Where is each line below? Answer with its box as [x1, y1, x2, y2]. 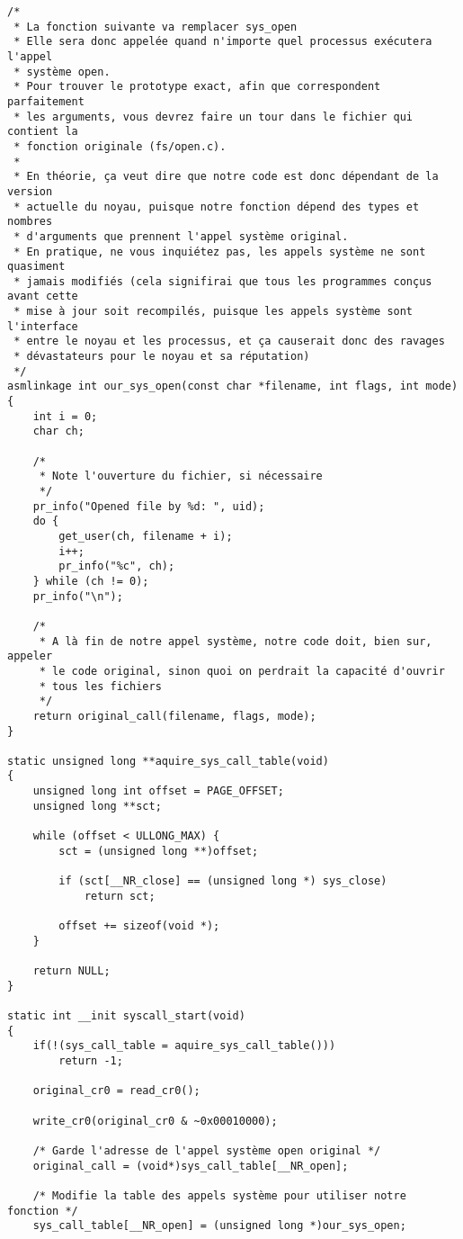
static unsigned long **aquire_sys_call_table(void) [7, 754, 329, 768]
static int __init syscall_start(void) [7, 1009, 245, 1022]
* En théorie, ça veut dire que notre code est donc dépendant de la [13, 170, 439, 184]
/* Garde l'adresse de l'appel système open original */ [32, 1144, 381, 1157]
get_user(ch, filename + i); [58, 529, 233, 543]
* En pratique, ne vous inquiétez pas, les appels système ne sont [13, 245, 426, 258]
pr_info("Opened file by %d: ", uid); [32, 499, 265, 513]
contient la [7, 125, 78, 139]
